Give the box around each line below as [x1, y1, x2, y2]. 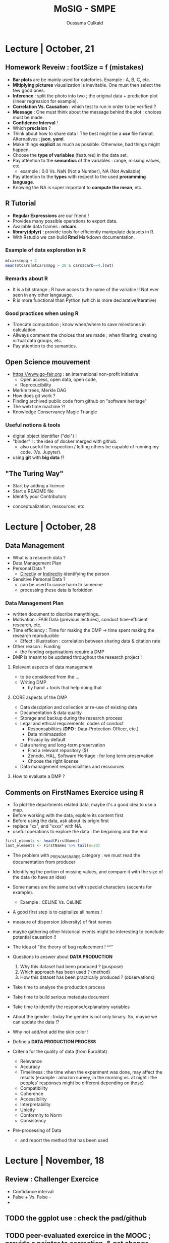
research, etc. [12, 622, 42, 628]
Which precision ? [12, 125, 51, 131]
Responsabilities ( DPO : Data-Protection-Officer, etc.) [27, 726, 139, 732]
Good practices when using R [5, 310, 79, 317]
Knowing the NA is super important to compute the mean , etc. [12, 184, 143, 190]
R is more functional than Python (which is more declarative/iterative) [12, 297, 156, 303]
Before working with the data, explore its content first [12, 812, 124, 819]
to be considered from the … [20, 674, 80, 680]
